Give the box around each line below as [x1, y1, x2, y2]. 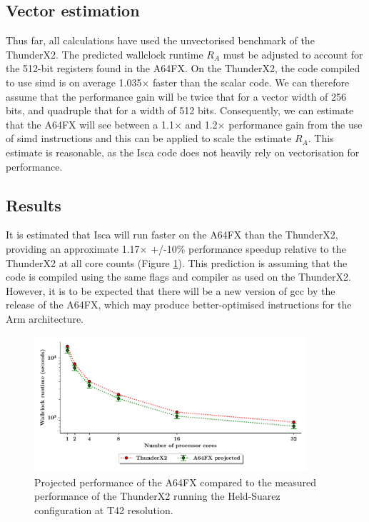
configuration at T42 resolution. [34, 503, 173, 518]
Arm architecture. [6, 311, 84, 326]
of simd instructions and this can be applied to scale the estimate [6, 131, 292, 146]
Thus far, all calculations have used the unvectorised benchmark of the [6, 33, 315, 48]
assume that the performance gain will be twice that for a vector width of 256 [6, 89, 347, 104]
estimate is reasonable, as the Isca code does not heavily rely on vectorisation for [6, 144, 360, 159]
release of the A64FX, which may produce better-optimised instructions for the [6, 297, 352, 312]
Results [6, 194, 61, 216]
